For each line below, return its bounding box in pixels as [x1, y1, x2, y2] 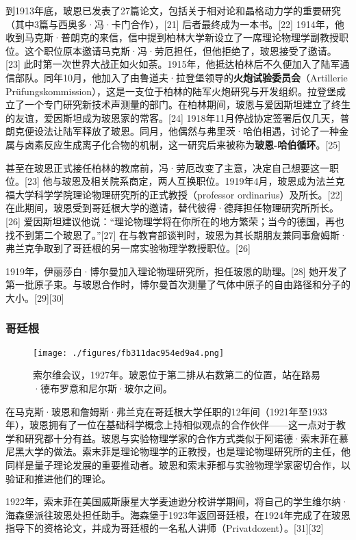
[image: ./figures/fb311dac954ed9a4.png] [33, 348, 225, 358]
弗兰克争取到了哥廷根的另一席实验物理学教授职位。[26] [5, 241, 251, 255]
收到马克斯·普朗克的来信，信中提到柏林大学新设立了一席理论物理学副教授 [5, 30, 339, 44]
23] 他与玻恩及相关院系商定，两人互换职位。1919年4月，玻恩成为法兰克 [27, 174, 345, 188]
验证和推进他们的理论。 [5, 471, 111, 485]
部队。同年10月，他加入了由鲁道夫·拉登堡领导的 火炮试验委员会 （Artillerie [14, 70, 348, 84]
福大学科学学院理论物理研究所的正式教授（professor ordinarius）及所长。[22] [5, 187, 343, 201]
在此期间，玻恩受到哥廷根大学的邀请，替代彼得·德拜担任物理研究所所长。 [5, 201, 339, 215]
